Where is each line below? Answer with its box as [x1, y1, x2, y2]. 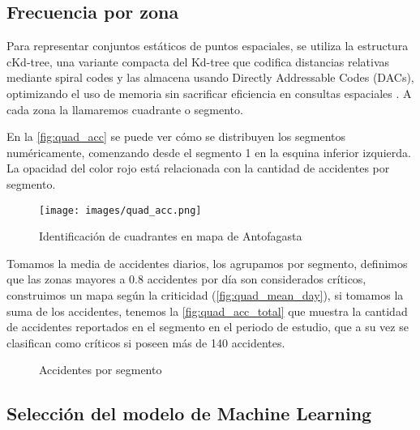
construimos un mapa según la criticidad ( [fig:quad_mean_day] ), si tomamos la [6, 286, 404, 303]
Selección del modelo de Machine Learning [6, 401, 372, 426]
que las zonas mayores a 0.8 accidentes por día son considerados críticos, [6, 270, 366, 287]
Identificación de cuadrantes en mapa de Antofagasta [39, 228, 302, 245]
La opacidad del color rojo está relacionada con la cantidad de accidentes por [6, 160, 390, 177]
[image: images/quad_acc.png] [39, 204, 202, 216]
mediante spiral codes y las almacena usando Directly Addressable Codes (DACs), [6, 69, 414, 86]
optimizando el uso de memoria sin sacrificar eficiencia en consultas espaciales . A [6, 84, 412, 101]
